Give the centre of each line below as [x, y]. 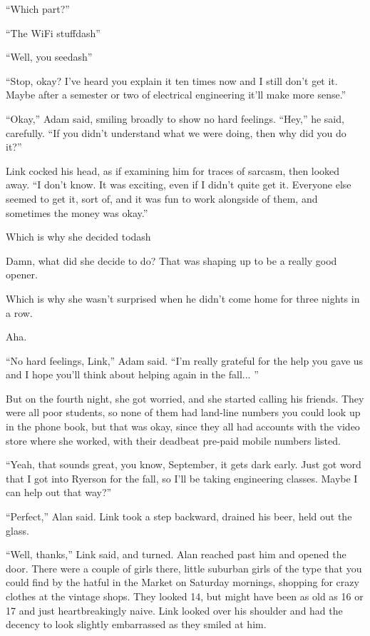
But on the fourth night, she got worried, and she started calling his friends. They [185, 398]
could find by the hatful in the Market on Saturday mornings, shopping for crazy [183, 582]
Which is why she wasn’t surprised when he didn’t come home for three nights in [183, 298]
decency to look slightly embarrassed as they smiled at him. [136, 624]
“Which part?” [38, 9]
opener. [22, 274]
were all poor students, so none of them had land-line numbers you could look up [183, 412]
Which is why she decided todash [78, 237]
